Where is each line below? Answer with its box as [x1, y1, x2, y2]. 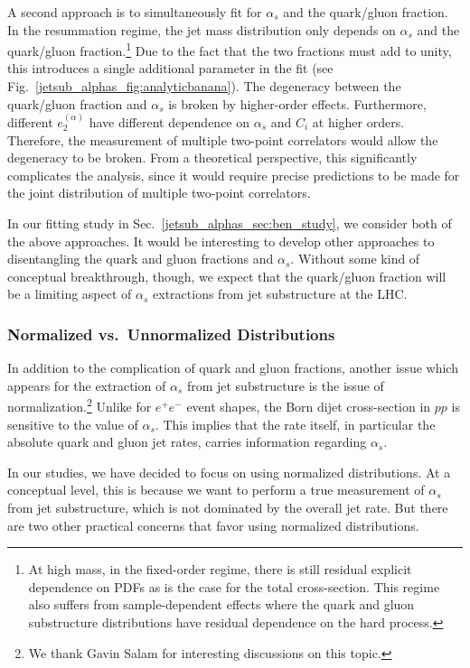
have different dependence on [89, 113, 250, 132]
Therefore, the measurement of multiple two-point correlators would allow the [7, 130, 438, 149]
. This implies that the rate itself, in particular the [155, 414, 436, 433]
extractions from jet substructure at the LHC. [153, 284, 408, 303]
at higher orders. [312, 113, 405, 132]
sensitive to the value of [7, 414, 138, 433]
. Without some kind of [290, 249, 420, 268]
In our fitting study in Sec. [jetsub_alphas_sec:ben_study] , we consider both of [7, 214, 452, 232]
